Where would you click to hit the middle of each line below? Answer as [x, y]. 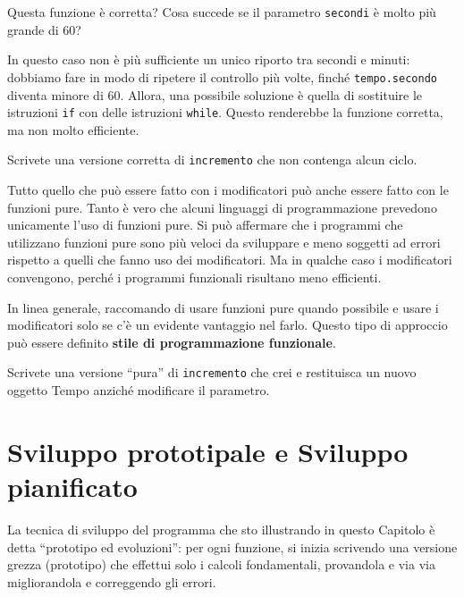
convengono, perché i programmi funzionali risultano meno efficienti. [194, 277]
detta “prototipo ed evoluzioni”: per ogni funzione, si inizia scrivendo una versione [232, 547]
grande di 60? [44, 29]
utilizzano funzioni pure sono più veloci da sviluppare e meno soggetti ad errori [224, 242]
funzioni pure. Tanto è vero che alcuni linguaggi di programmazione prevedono [222, 207]
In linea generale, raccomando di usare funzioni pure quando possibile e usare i [223, 307]
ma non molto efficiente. [73, 129]
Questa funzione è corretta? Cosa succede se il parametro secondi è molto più [222, 12]
